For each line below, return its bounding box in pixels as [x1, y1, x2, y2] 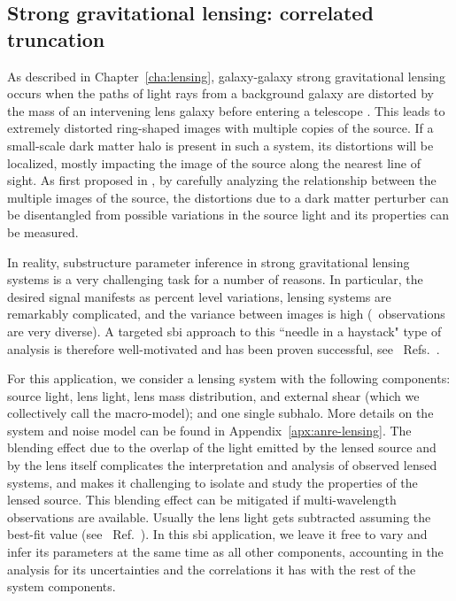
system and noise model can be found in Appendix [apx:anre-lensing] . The [7, 420, 412, 439]
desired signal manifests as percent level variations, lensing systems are [7, 287, 391, 305]
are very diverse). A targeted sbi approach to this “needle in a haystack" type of [7, 321, 442, 340]
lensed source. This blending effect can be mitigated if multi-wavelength [7, 490, 397, 509]
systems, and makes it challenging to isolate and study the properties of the [7, 473, 418, 491]
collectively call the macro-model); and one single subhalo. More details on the [7, 404, 434, 422]
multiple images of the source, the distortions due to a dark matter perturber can [7, 188, 449, 206]
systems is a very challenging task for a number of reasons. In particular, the [7, 270, 423, 289]
